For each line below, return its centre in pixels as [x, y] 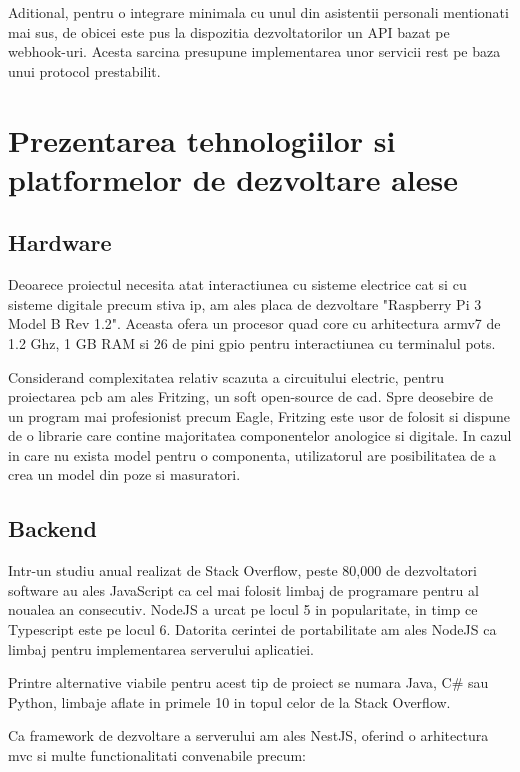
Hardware [60, 242]
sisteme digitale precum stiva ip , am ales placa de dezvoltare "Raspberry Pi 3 [245, 303]
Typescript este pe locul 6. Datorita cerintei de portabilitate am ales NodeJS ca [252, 629]
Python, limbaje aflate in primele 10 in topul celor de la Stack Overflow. [229, 701]
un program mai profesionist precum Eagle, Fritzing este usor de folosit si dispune [259, 415]
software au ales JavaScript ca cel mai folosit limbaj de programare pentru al [243, 589]
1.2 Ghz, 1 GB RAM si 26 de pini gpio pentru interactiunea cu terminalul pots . [252, 342]
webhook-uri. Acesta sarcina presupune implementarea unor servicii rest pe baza [254, 51]
